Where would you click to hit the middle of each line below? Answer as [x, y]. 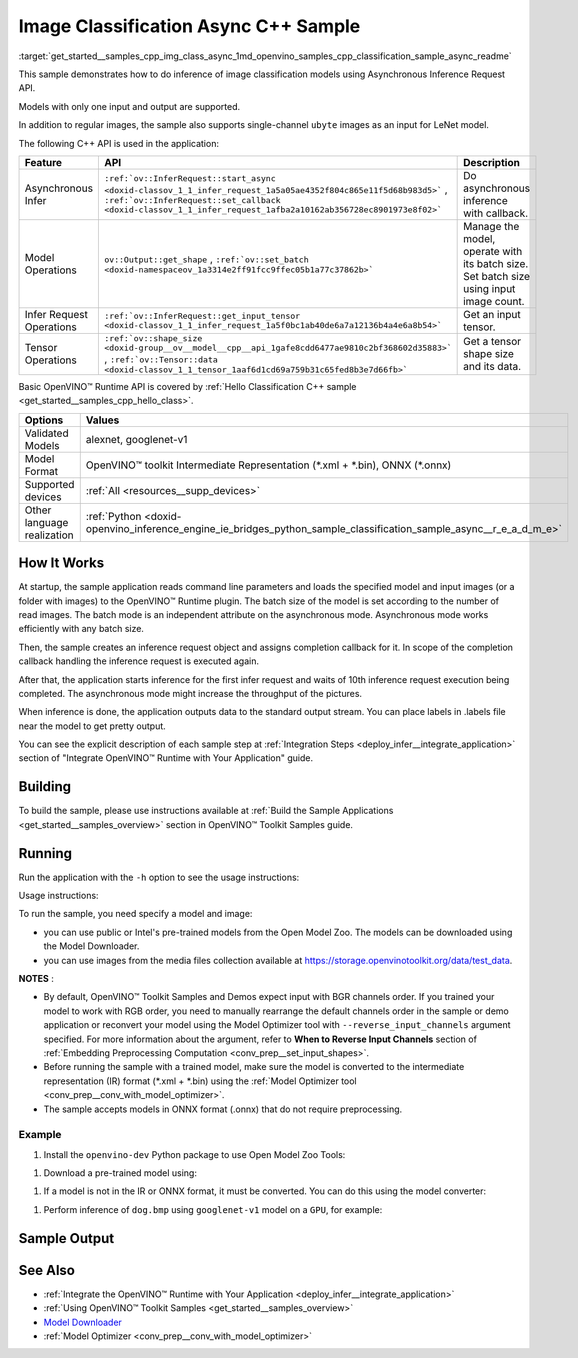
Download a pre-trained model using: [120, 1173]
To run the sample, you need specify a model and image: [135, 914]
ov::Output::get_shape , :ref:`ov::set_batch [206, 259]
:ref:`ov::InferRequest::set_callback [192, 200]
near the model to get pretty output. [92, 726]
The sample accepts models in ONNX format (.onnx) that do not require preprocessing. [223, 1109]
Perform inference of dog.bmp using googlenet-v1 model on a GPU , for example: [213, 1209]
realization [49, 535]
